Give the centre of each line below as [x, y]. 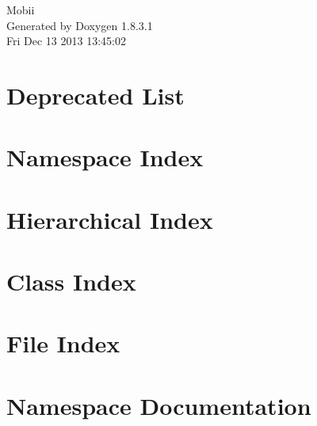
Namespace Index [105, 157]
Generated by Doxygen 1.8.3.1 [80, 25]
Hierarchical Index [110, 219]
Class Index [71, 281]
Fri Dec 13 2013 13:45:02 [66, 41]
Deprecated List [95, 95]
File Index [63, 343]
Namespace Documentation [159, 405]
